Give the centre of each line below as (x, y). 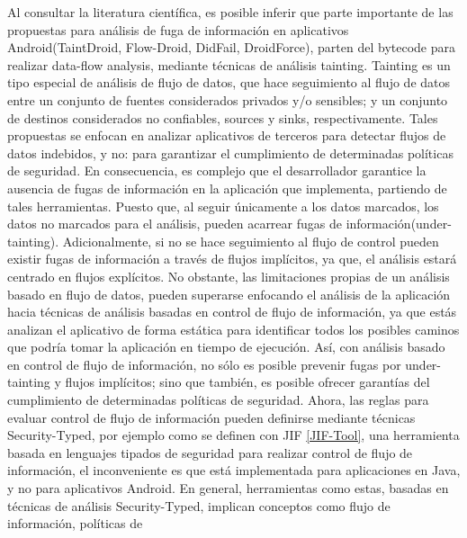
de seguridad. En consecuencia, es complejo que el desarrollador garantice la (217, 170)
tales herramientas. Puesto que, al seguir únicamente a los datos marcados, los (223, 206)
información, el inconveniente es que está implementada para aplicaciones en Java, (234, 470)
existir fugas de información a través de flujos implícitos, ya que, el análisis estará (232, 259)
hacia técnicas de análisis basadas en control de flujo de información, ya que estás (232, 312)
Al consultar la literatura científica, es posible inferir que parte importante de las (230, 12)
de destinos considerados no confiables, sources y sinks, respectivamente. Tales (223, 117)
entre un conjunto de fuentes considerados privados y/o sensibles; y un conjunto (228, 99)
